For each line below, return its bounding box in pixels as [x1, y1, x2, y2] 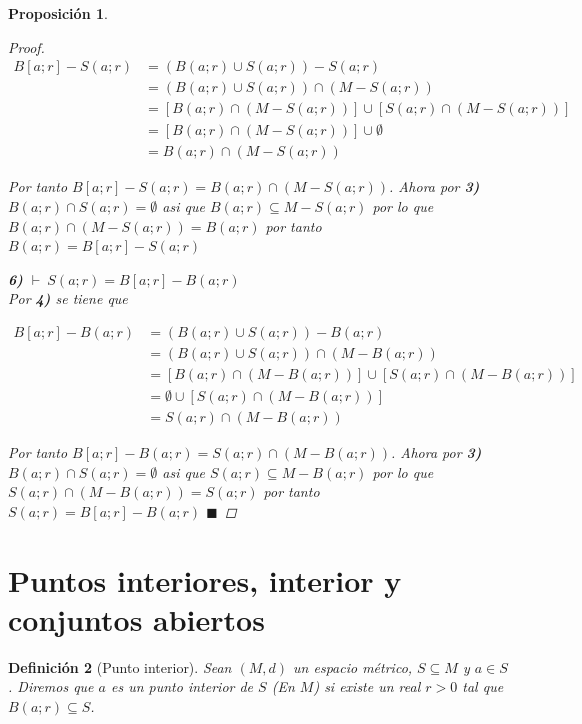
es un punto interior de [110, 676, 254, 697]
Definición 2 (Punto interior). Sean [8, 656, 232, 677]
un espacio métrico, [293, 656, 413, 677]
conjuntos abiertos [8, 598, 265, 639]
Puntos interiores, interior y [8, 559, 402, 600]
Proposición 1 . [8, 3, 108, 23]
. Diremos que [8, 676, 94, 697]
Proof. [8, 36, 45, 57]
